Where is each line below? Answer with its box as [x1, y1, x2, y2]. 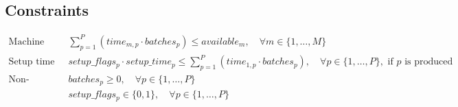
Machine [8, 36, 45, 47]
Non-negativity [8, 74, 30, 84]
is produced [404, 57, 453, 67]
